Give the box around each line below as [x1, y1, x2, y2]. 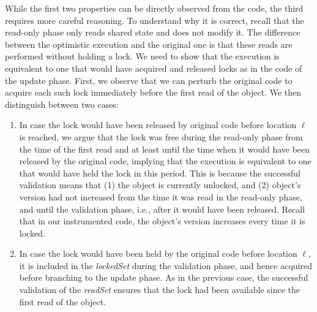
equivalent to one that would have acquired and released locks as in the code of [5, 61, 302, 74]
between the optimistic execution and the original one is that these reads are [5, 37, 293, 50]
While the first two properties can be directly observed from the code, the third [5, 2, 304, 14]
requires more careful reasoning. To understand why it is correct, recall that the [5, 13, 304, 26]
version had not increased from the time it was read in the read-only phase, [19, 190, 302, 203]
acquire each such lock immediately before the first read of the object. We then [5, 86, 302, 99]
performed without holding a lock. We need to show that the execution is [5, 50, 280, 63]
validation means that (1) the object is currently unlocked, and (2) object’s [19, 178, 301, 191]
